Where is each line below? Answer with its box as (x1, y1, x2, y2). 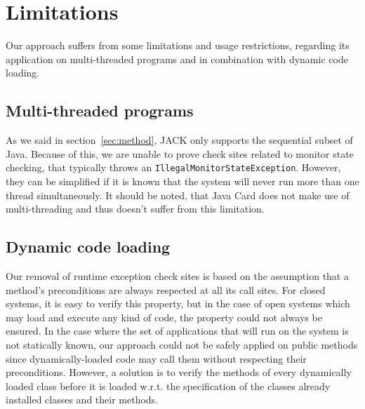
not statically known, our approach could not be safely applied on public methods (6, 337, 358, 351)
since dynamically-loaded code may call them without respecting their (6, 351, 307, 366)
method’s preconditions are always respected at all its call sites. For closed (6, 282, 326, 297)
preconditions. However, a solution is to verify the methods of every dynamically (6, 365, 352, 380)
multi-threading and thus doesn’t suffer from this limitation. (6, 201, 265, 216)
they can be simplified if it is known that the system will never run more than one (6, 173, 359, 188)
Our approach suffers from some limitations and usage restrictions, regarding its (6, 38, 350, 53)
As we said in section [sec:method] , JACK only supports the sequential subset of (6, 133, 353, 147)
